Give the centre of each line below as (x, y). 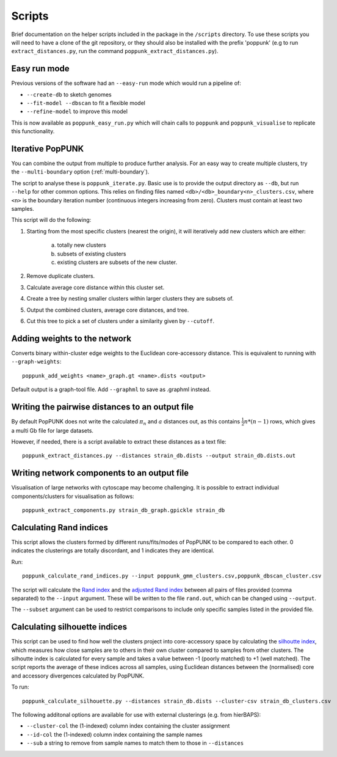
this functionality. (33, 131)
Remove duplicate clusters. (61, 276)
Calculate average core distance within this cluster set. (96, 287)
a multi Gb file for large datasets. (53, 430)
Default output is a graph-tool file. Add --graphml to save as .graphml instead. (111, 389)
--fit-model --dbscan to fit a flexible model (86, 103)
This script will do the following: (51, 220)
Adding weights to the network (71, 338)
